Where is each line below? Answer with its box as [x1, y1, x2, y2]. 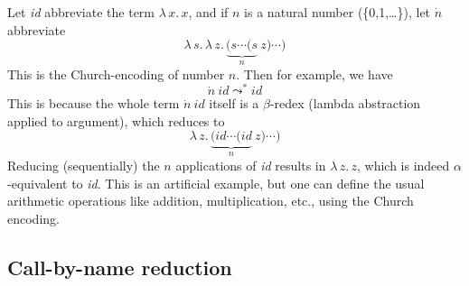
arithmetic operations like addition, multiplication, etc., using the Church [7, 191, 414, 210]
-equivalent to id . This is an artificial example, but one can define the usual [7, 173, 425, 192]
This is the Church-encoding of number [7, 64, 225, 83]
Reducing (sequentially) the [7, 155, 160, 174]
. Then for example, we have [236, 64, 393, 83]
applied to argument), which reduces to [7, 111, 225, 130]
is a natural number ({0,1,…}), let [244, 3, 431, 21]
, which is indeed [356, 155, 450, 174]
